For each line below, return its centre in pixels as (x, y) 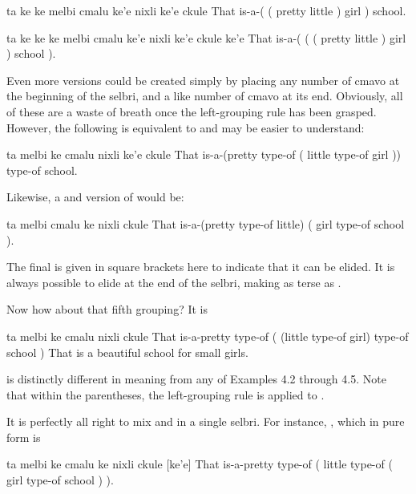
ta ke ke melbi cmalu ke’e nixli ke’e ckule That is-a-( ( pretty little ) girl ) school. (206, 10)
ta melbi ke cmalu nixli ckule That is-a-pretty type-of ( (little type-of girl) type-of (208, 336)
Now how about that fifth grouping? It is (107, 309)
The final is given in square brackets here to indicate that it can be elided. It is (201, 267)
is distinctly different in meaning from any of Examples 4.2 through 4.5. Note (196, 379)
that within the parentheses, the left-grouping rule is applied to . (166, 394)
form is (24, 437)
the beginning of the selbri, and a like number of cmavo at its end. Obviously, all (205, 96)
